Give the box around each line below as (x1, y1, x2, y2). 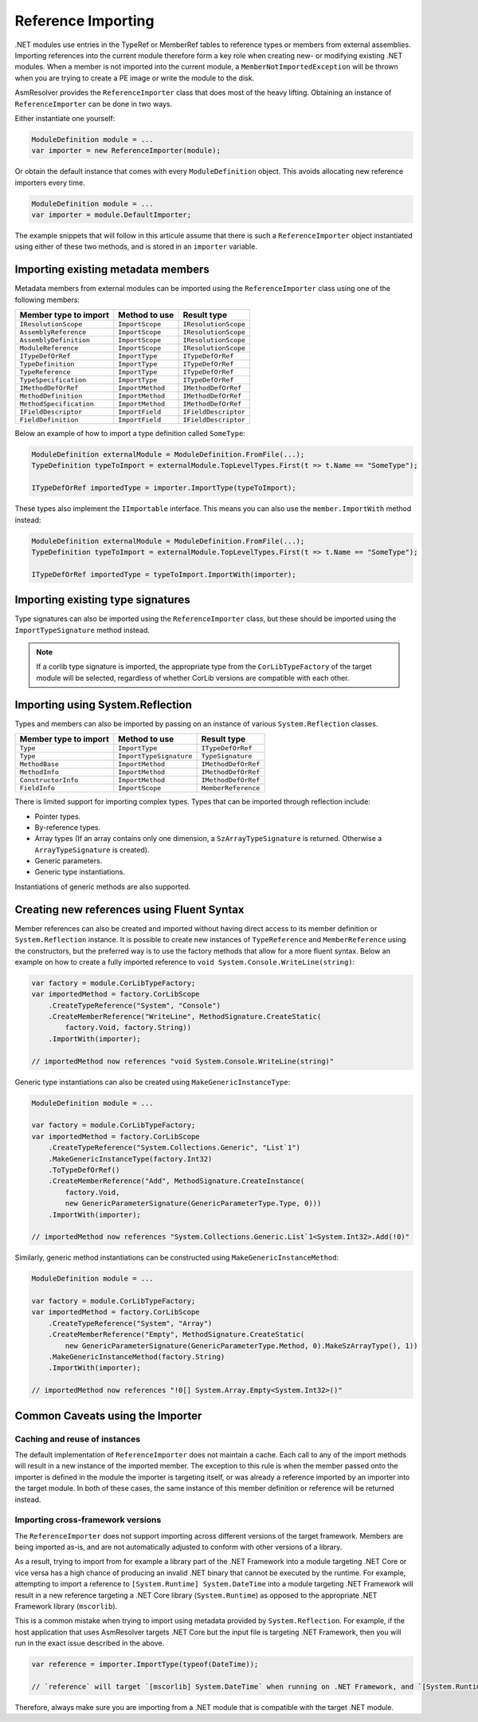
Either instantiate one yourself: (14, 113, 116, 123)
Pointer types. (34, 812, 81, 821)
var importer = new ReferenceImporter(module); (31, 146, 221, 155)
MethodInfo (19, 768, 60, 776)
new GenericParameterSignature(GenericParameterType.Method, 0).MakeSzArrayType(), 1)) (65, 1341, 418, 1350)
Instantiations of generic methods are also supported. (14, 882, 191, 891)
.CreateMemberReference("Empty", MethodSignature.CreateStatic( (48, 1330, 305, 1339)
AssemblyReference (19, 328, 87, 336)
